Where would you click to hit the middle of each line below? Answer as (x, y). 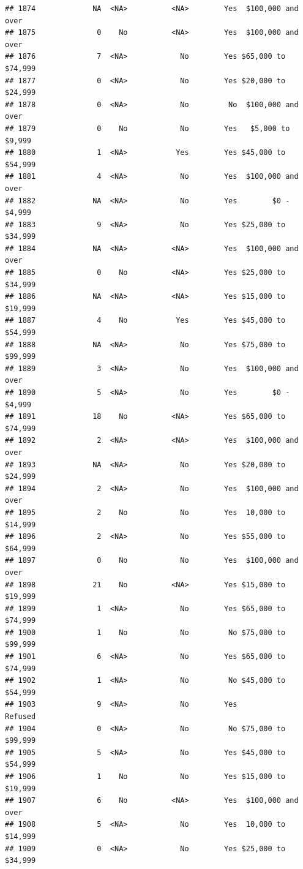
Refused (21, 717)
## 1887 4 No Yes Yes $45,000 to (145, 321)
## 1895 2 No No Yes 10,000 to (145, 512)
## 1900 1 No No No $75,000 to (145, 632)
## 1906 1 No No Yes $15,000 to (145, 777)
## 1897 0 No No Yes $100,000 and (152, 561)
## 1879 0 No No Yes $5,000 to (148, 128)
